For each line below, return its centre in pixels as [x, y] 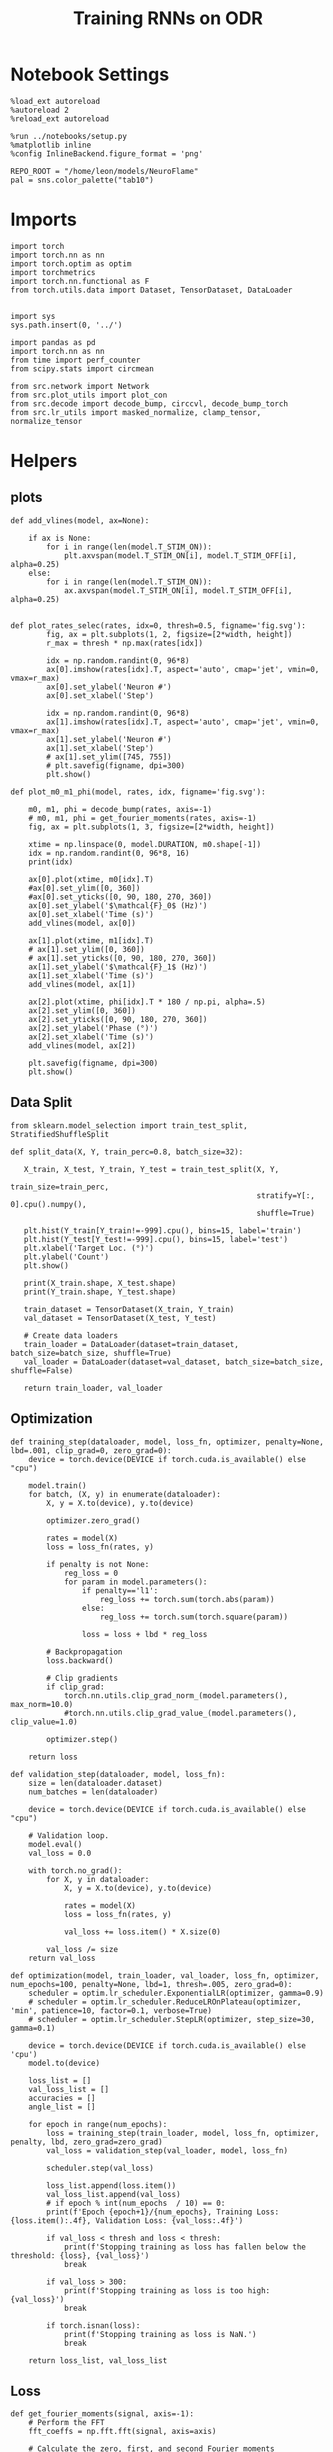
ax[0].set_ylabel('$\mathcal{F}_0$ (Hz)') [118, 905]
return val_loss [62, 1958]
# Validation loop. [69, 1835]
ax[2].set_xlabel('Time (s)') [91, 1037]
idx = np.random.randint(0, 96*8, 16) [109, 853]
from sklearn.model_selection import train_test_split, [129, 1125]
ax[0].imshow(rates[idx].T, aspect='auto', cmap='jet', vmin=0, [183, 669]
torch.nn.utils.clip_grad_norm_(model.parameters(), [175, 1695]
